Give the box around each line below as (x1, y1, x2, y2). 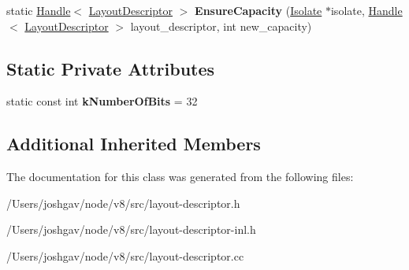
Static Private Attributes (6, 56, 215, 80)
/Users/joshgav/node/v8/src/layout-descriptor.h (6, 194, 240, 211)
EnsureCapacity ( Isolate (195, 2, 322, 18)
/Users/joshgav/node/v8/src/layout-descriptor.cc (6, 247, 244, 264)
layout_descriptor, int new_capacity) (130, 17, 312, 34)
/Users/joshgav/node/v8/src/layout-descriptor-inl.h (6, 221, 256, 238)
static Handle (6, 2, 71, 18)
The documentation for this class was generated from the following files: (6, 168, 354, 185)
